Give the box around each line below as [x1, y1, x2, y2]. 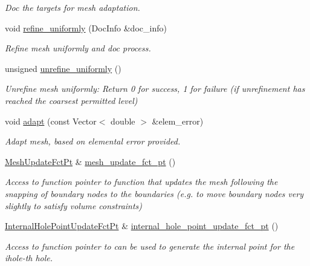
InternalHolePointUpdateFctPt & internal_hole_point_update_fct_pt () [5, 219, 279, 232]
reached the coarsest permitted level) [5, 94, 138, 106]
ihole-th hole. [5, 251, 53, 264]
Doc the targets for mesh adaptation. [5, 1, 140, 13]
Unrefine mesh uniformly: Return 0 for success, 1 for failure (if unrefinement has [5, 82, 305, 95]
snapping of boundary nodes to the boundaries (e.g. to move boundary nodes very [5, 187, 304, 199]
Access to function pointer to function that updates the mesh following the [5, 175, 278, 188]
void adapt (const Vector [5, 114, 97, 127]
